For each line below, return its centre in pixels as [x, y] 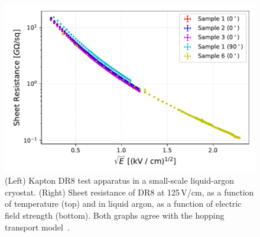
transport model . [37, 227]
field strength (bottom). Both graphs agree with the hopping [115, 215]
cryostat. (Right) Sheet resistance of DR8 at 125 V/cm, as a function [129, 192]
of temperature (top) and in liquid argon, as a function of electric [123, 204]
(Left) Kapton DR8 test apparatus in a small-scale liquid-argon [119, 180]
